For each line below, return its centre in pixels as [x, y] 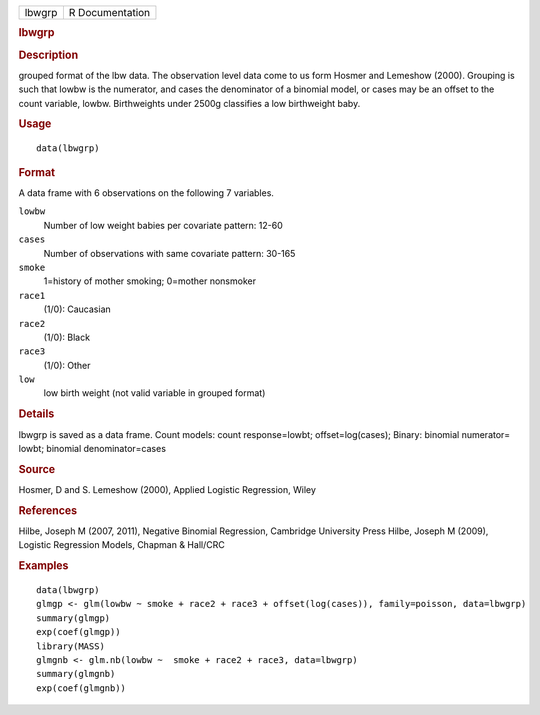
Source [37, 469]
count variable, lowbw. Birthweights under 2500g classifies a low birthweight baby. [189, 103]
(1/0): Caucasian [77, 309]
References [48, 510]
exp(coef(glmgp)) [78, 632]
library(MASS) [70, 646]
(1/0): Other [67, 365]
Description [48, 55]
